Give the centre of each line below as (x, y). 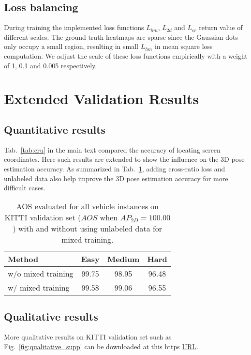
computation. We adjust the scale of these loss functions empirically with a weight (126, 55)
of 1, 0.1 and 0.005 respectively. (51, 65)
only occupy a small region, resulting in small (71, 46)
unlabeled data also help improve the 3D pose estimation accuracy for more (116, 178)
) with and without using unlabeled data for (88, 228)
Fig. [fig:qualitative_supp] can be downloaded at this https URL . (101, 346)
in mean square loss (184, 46)
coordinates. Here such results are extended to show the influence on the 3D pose (124, 159)
